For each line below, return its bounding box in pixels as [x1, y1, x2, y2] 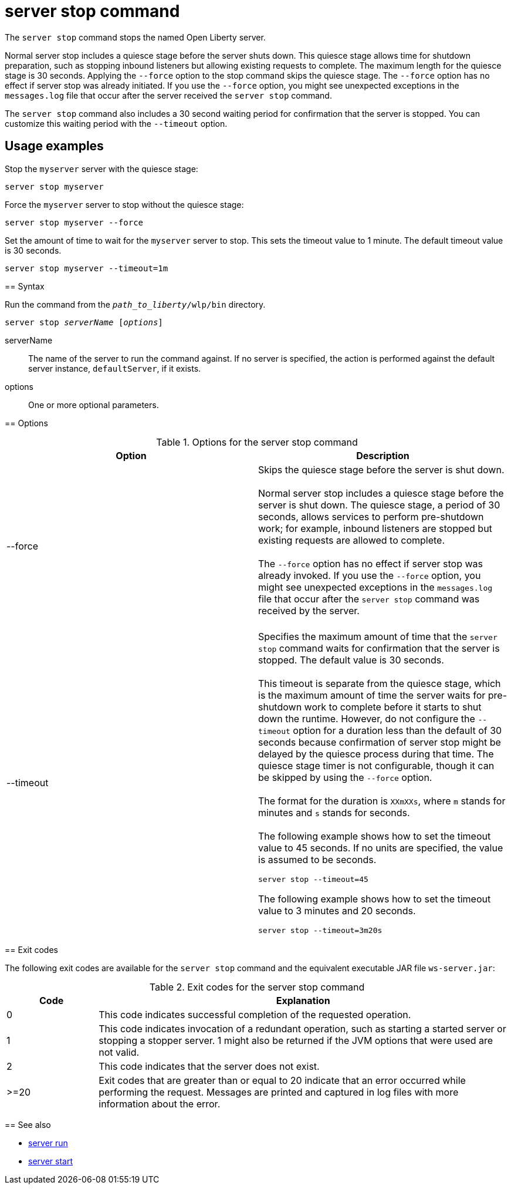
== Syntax [5, 281, 45, 291]
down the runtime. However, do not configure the [258, 712, 475, 725]
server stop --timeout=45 [258, 874, 368, 884]
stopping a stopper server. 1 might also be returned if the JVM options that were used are [99, 1034, 493, 1046]
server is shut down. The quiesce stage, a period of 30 [258, 498, 500, 511]
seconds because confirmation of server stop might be [258, 736, 501, 748]
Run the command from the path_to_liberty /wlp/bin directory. [5, 299, 266, 309]
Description [356, 449, 410, 462]
